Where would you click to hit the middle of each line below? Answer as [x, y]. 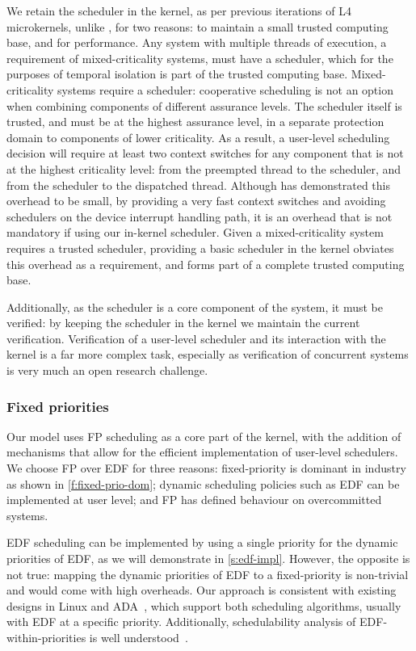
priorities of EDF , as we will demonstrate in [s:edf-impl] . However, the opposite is [208, 559]
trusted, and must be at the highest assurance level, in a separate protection [195, 122]
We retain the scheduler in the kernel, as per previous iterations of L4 [179, 10]
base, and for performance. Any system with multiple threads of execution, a [197, 42]
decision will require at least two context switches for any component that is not [205, 153]
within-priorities [46, 637]
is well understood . [139, 637]
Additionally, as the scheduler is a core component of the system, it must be [195, 307]
